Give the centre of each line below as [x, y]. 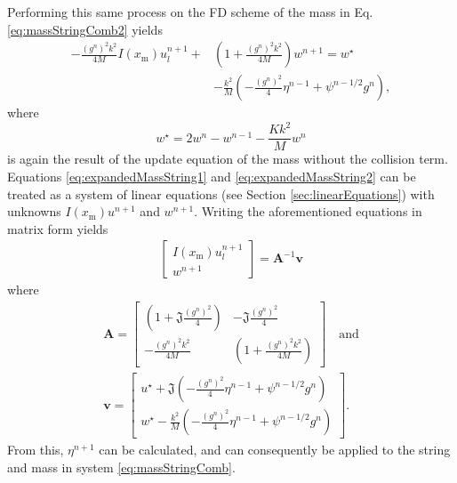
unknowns [34, 211]
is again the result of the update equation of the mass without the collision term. [228, 159]
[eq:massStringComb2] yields [85, 29]
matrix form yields [58, 228]
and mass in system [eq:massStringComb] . [121, 467]
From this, [36, 450]
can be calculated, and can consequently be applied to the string [275, 450]
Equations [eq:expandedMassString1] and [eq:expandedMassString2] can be [212, 176]
